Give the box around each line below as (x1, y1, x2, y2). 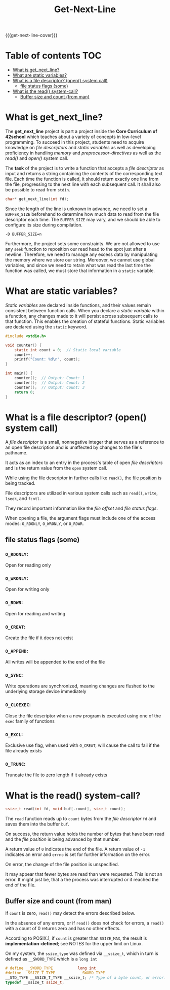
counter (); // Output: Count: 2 (14, 380, 85, 385)
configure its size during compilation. (5, 222, 82, 228)
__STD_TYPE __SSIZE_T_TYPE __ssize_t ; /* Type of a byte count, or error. (5, 975, 166, 980)
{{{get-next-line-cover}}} (5, 32, 58, 39)
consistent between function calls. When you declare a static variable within (5, 307, 164, 313)
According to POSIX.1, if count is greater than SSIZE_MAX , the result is (5, 935, 147, 941)
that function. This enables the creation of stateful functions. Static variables (5, 318, 165, 324)
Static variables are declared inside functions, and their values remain (5, 302, 151, 308)
